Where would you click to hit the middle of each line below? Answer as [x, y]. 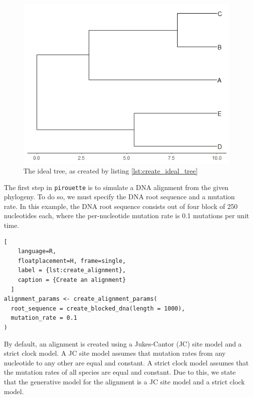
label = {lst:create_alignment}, [72, 270]
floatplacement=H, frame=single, [72, 261]
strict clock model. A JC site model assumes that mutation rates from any [115, 353]
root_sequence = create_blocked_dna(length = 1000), [98, 308]
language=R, [37, 251]
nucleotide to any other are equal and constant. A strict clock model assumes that [126, 362]
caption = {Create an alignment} [72, 280]
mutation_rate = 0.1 [44, 318]
